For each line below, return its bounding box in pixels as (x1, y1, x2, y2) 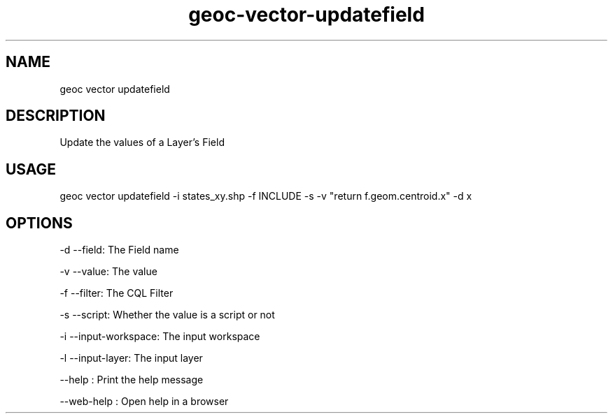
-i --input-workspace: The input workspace (59, 330, 260, 343)
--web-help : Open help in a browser (59, 395, 229, 408)
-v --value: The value (59, 265, 157, 278)
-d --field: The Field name (59, 244, 179, 256)
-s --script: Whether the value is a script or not (59, 309, 275, 321)
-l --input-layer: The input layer (59, 352, 203, 365)
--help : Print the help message (59, 374, 204, 386)
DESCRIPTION (6, 107, 106, 125)
